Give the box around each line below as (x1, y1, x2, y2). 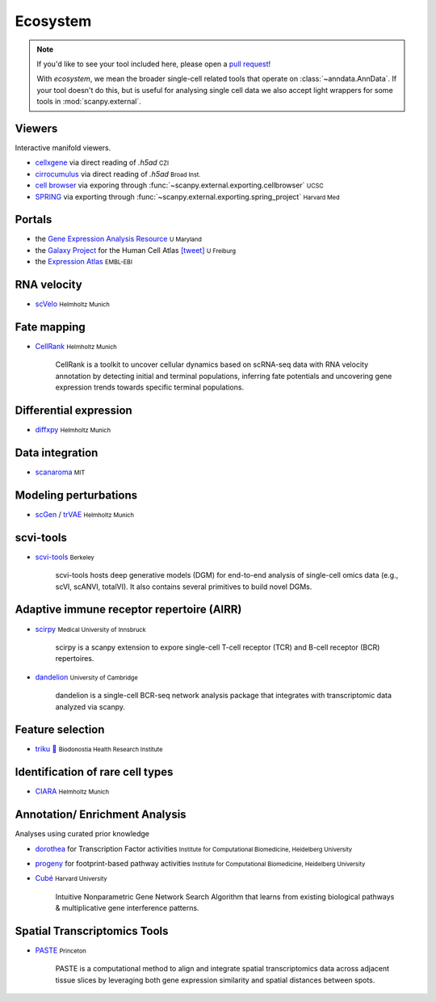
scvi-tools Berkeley (35, 552, 94, 562)
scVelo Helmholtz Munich (35, 299, 111, 309)
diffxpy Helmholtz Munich (35, 425, 111, 435)
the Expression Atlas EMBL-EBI (35, 257, 133, 267)
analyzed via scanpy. (55, 701, 125, 711)
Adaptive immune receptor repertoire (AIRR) (15, 603, 242, 617)
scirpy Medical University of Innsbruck (35, 624, 146, 634)
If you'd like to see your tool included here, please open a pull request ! (36, 59, 271, 69)
